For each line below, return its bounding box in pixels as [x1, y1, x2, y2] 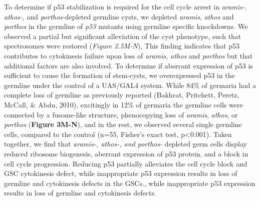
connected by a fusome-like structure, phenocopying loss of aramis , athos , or [4, 109, 238, 119]
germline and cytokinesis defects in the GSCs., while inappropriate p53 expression [4, 177, 255, 188]
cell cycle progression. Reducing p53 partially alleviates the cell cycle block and [4, 158, 247, 168]
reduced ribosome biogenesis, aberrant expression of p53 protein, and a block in [4, 148, 248, 158]
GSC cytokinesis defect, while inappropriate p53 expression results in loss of [4, 168, 237, 178]
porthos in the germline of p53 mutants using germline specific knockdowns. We [4, 21, 248, 31]
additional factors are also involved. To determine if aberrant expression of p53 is [4, 60, 253, 70]
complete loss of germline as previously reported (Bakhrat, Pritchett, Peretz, [4, 89, 239, 100]
